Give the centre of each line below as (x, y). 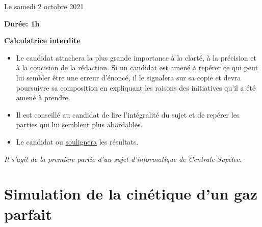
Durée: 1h (22, 23)
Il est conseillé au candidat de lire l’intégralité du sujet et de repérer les (128, 114)
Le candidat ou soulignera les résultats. (77, 141)
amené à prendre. (43, 97)
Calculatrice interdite (42, 40)
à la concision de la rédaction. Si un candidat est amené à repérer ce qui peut (137, 67)
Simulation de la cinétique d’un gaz (131, 194)
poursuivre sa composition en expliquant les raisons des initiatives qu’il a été (136, 87)
